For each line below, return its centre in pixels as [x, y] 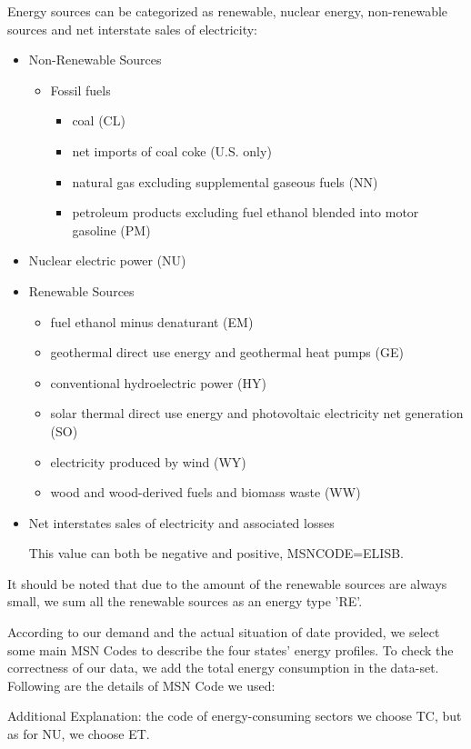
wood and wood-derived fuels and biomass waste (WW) [205, 492]
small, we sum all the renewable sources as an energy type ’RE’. [185, 601]
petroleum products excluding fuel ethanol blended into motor [246, 212]
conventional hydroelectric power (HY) [158, 382]
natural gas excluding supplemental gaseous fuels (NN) [225, 181]
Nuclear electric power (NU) [107, 260]
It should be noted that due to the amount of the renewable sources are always [227, 583]
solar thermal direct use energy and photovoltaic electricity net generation [257, 413]
